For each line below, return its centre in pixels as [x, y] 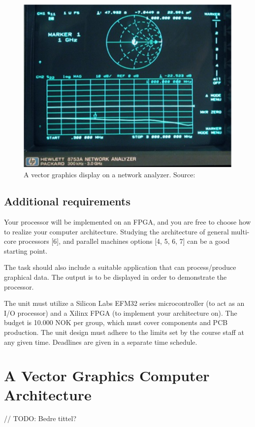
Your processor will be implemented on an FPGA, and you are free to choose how [127, 221]
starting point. [26, 250]
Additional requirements [67, 201]
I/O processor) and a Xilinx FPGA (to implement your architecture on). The [121, 312]
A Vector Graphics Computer [107, 376]
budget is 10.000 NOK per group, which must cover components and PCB [116, 322]
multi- [240, 231]
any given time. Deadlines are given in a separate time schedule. [101, 342]
